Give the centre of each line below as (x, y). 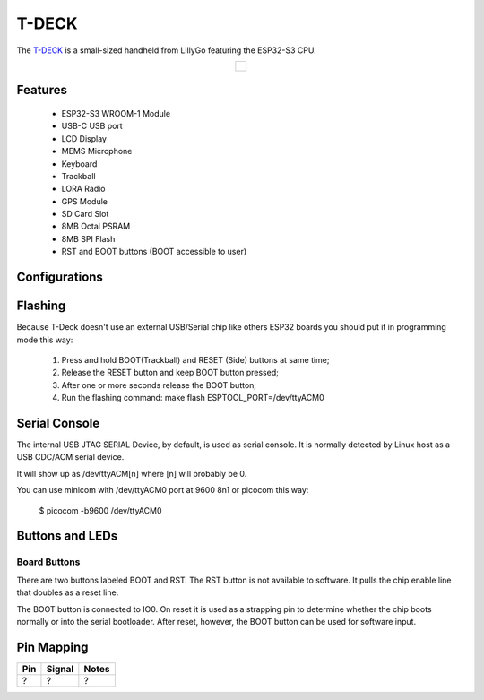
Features (42, 90)
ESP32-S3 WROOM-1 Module (116, 113)
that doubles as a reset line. (68, 592)
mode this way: (45, 340)
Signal (60, 669)
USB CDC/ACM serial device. (70, 457)
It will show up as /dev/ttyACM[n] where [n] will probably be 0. (132, 473)
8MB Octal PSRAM (96, 226)
